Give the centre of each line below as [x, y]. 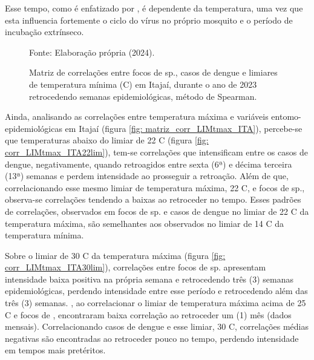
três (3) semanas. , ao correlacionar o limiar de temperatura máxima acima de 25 [155, 303]
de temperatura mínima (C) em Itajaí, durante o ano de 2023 [143, 84]
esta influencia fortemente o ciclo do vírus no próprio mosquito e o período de [149, 20]
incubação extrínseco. [44, 32]
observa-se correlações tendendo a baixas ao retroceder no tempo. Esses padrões [153, 199]
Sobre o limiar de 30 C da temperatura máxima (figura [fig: [115, 255]
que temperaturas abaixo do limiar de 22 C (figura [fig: [107, 140]
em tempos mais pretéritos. [55, 350]
